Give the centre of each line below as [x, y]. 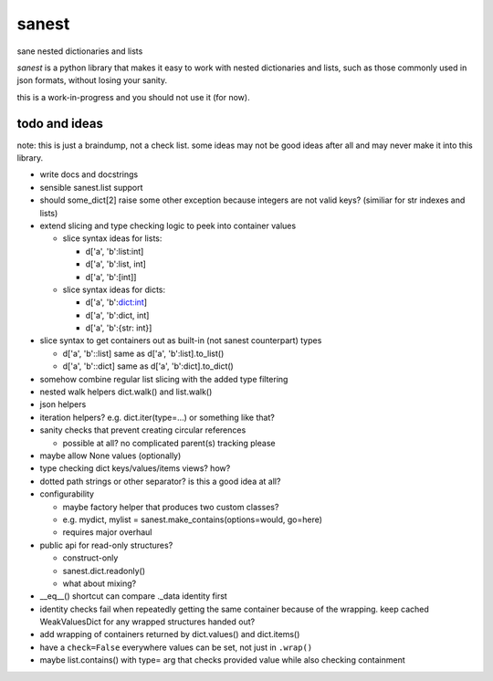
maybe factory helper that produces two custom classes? [171, 507]
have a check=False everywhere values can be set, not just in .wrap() [176, 647]
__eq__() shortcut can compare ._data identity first [133, 596]
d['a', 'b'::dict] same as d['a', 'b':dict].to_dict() [148, 366]
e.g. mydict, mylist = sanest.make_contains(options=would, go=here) [193, 519]
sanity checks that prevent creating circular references [143, 430]
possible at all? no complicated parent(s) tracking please [169, 443]
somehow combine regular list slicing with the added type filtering [164, 379]
